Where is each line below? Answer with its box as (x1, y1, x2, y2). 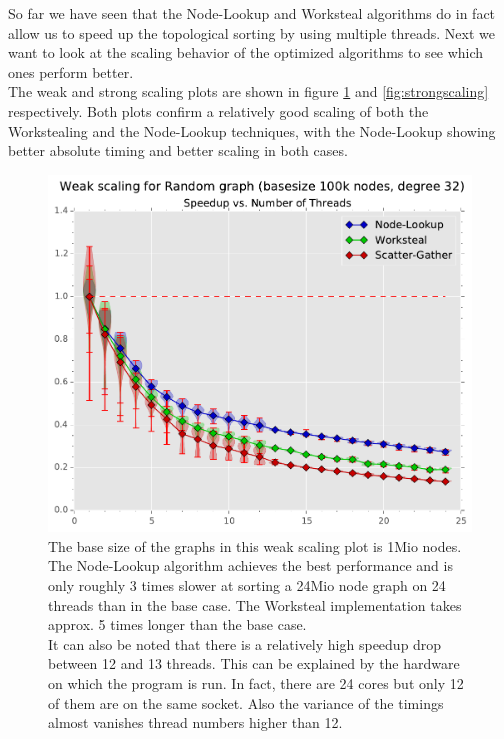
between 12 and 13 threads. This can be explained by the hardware (48, 653, 460, 674)
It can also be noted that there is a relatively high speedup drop (48, 633, 442, 654)
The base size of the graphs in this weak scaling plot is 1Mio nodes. (48, 535, 462, 556)
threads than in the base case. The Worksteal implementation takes (48, 594, 462, 615)
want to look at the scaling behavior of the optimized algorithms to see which (8, 42, 484, 63)
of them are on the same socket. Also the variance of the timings (48, 692, 444, 713)
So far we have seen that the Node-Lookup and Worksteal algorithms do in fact (8, 3, 496, 23)
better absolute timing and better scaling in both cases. (8, 140, 348, 161)
